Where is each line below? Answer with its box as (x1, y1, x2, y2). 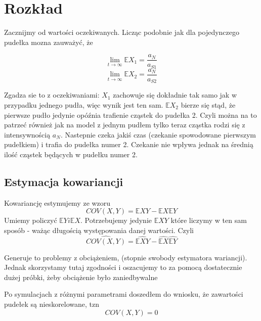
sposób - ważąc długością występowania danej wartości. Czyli (4, 224, 194, 235)
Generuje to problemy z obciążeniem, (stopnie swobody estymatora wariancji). (4, 252, 247, 262)
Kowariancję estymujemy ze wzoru (4, 197, 111, 208)
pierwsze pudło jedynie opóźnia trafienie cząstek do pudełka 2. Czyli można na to (4, 109, 257, 120)
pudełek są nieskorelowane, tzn (4, 299, 100, 309)
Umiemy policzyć (4, 215, 57, 225)
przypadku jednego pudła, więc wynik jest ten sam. (4, 99, 163, 110)
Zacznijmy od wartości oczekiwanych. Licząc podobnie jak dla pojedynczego (4, 27, 240, 37)
